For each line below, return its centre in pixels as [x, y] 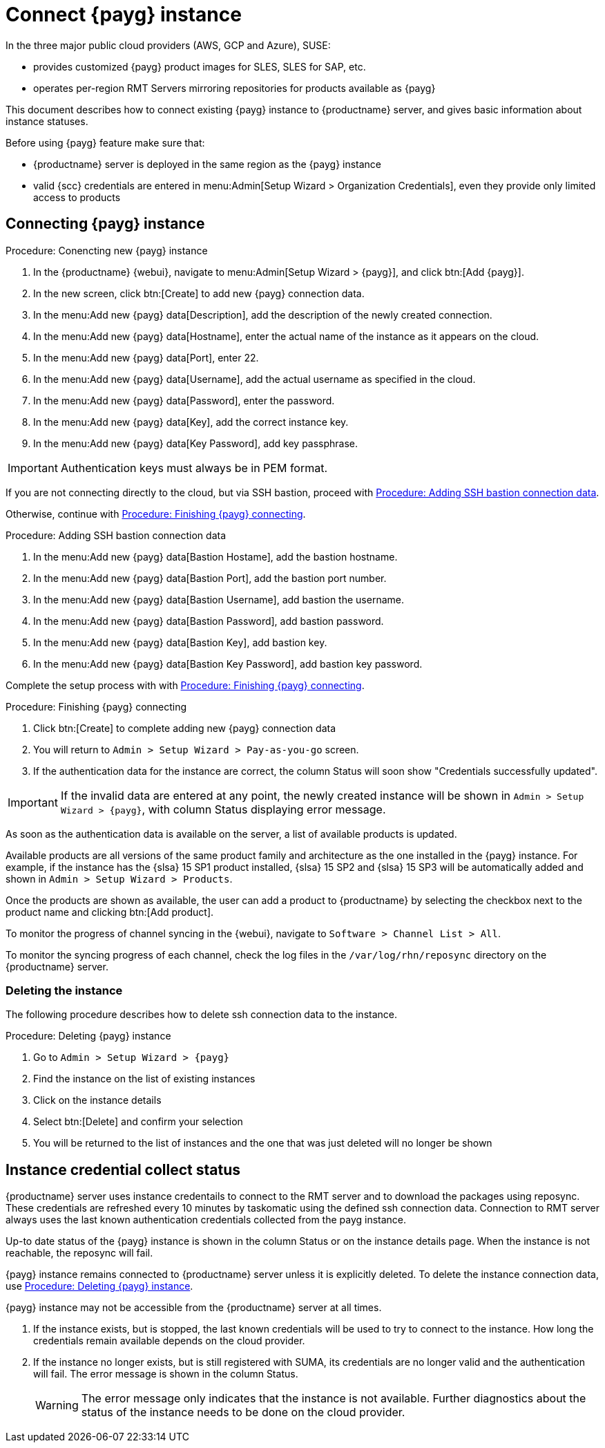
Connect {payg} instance [124, 15]
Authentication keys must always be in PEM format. [194, 468]
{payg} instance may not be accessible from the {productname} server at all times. [194, 1308]
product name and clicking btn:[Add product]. [110, 912]
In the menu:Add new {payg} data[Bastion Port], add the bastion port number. [210, 578]
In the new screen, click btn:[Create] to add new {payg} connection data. [199, 293]
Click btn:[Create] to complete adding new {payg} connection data [185, 728]
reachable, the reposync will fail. [79, 1253]
